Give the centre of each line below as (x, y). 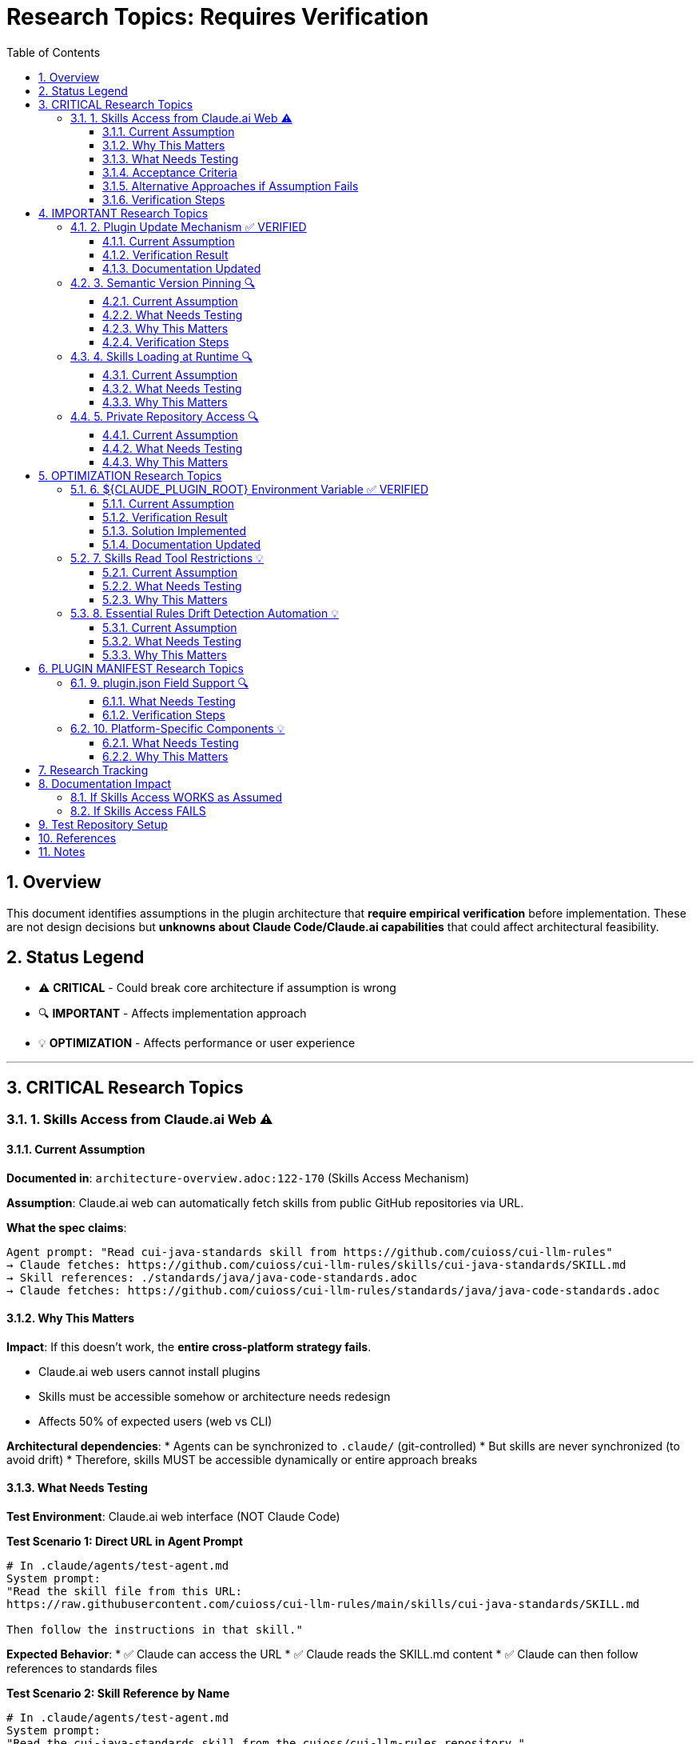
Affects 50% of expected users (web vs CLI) (155, 1421)
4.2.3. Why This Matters (165, 328)
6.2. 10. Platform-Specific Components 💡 (178, 728)
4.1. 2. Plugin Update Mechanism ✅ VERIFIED (189, 226)
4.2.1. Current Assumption (170, 301)
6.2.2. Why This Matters (165, 756)
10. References (78, 838)
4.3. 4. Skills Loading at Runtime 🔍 (162, 356)
